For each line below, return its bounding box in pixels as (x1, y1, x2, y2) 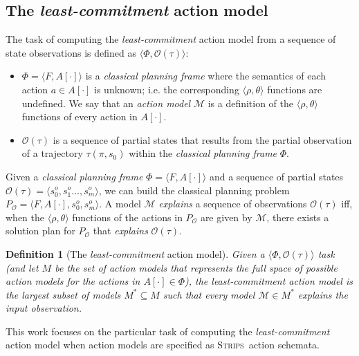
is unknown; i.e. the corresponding (94, 82, 239, 96)
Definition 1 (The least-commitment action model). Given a (6, 246, 265, 261)
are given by (200, 209, 252, 224)
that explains (93, 223, 148, 238)
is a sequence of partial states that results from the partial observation (53, 132, 352, 147)
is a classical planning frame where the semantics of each (85, 68, 326, 83)
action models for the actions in (6, 274, 140, 288)
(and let (6, 260, 39, 274)
